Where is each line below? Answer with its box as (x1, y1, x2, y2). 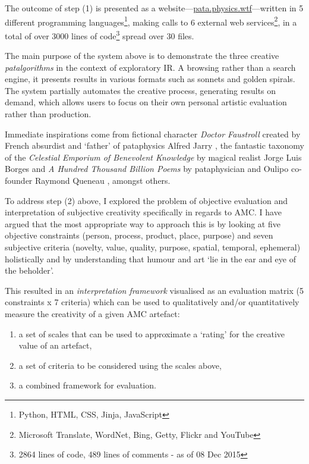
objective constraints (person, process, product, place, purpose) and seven (5, 229, 273, 242)
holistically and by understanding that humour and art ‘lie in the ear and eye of (5, 252, 296, 265)
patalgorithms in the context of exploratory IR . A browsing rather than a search (5, 61, 296, 73)
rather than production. (5, 108, 92, 120)
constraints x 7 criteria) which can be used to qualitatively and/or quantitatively (5, 296, 299, 308)
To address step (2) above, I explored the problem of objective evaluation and (5, 194, 288, 206)
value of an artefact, (18, 339, 92, 352)
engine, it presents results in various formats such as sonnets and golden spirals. (5, 73, 295, 85)
